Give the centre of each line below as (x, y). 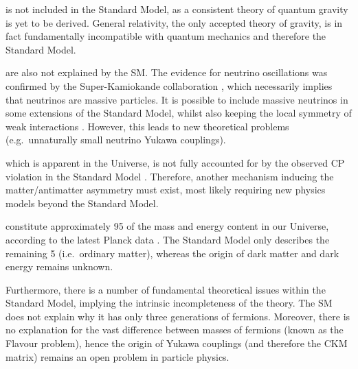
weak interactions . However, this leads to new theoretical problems (147, 126)
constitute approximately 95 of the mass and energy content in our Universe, (167, 226)
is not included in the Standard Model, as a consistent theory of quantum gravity (177, 9)
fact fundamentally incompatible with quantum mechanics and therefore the (166, 36)
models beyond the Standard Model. (82, 203)
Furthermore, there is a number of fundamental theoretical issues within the (166, 289)
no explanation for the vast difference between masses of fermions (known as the (175, 330)
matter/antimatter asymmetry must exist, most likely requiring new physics (166, 190)
